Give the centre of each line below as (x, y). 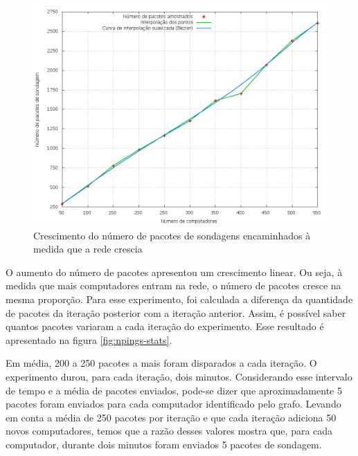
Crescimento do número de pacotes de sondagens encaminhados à (172, 235)
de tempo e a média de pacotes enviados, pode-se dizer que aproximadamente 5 (174, 390)
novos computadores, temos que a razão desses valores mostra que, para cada (169, 431)
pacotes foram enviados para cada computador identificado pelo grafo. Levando (173, 404)
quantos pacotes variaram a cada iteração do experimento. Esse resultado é (165, 326)
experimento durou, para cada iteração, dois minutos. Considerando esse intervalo (179, 376)
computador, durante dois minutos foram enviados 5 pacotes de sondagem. (164, 444)
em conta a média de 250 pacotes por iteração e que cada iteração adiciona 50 (171, 417)
